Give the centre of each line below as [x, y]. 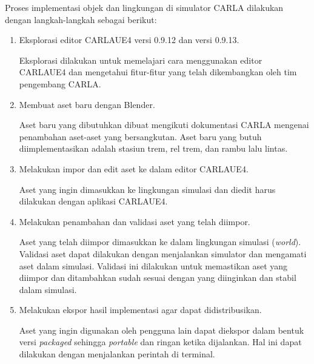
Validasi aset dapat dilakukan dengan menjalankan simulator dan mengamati [163, 253]
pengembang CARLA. [60, 83]
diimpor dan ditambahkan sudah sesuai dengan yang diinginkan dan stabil [158, 278]
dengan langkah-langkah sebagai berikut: [81, 19]
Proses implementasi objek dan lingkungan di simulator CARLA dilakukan [144, 7]
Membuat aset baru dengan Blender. [87, 104]
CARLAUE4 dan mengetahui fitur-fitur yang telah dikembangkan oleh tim [158, 72]
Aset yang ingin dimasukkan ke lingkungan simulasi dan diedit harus [147, 189]
